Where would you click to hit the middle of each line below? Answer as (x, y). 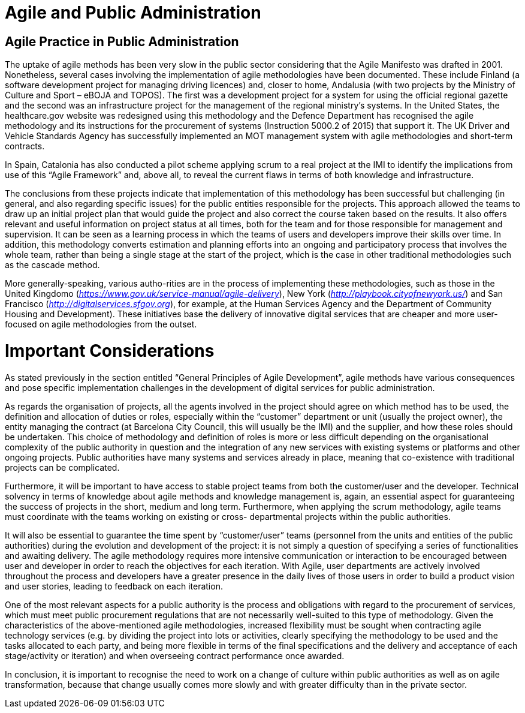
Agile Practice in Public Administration (122, 41)
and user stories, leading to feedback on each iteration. (114, 586)
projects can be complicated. (62, 467)
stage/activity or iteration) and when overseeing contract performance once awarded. (175, 655)
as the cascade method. (52, 265)
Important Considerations (110, 351)
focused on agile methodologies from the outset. (101, 324)
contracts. (25, 146)
